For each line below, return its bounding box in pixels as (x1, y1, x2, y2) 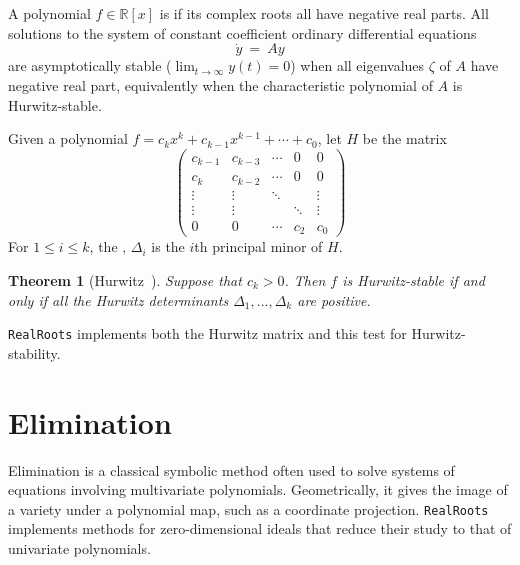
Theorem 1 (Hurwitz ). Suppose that (8, 269, 242, 290)
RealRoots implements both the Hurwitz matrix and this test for (8, 323, 407, 344)
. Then (284, 269, 326, 290)
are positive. (297, 289, 371, 310)
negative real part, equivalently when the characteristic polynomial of (8, 75, 433, 95)
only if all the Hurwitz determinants (8, 289, 229, 310)
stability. (8, 342, 61, 363)
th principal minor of (194, 236, 323, 257)
